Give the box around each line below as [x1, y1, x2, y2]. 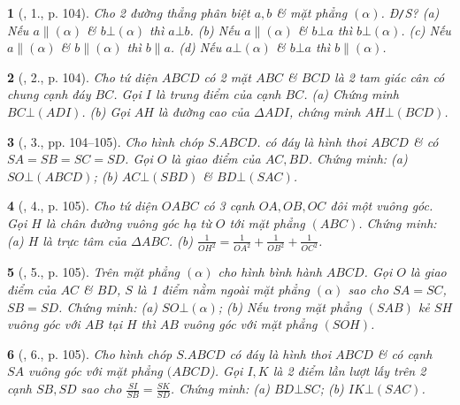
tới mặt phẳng [229, 214, 305, 232]
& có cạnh [377, 344, 433, 363]
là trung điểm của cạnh [155, 85, 281, 103]
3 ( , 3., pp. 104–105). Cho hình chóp [7, 132, 204, 150]
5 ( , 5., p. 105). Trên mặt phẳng [7, 263, 180, 281]
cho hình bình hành [218, 263, 322, 281]
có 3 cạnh [203, 196, 255, 215]
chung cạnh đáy [7, 85, 91, 103]
